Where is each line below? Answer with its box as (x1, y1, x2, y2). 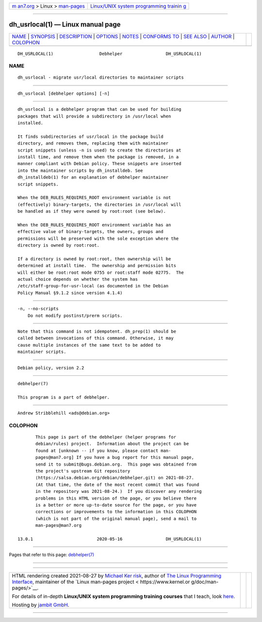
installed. (17, 120, 44, 126)
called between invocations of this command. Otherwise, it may (17, 336, 174, 341)
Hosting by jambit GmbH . (12, 601, 70, 608)
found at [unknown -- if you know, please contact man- (35, 448, 171, 454)
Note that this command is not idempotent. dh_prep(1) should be (17, 328, 177, 334)
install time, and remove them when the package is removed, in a (17, 154, 179, 160)
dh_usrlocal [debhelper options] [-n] (17, 90, 110, 96)
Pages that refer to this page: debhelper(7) (9, 552, 95, 558)
